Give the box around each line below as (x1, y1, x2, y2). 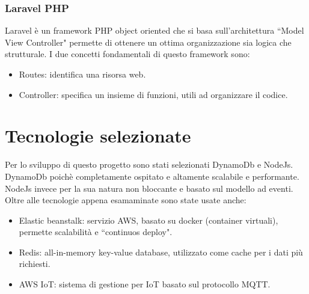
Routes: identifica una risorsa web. (19, 68, 146, 80)
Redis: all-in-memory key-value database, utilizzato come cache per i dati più (19, 245, 303, 258)
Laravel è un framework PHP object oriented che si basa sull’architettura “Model (5, 24, 304, 37)
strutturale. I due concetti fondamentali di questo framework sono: (5, 47, 250, 60)
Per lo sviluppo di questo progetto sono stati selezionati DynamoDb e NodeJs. (5, 158, 293, 171)
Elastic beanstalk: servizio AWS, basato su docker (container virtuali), (19, 213, 278, 226)
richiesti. (19, 257, 50, 270)
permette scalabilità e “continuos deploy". (19, 225, 173, 238)
